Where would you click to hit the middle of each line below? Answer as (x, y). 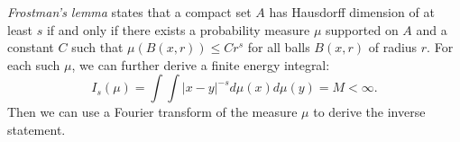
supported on (362, 29)
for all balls (279, 47)
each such (34, 64)
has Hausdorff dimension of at (352, 12)
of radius (393, 47)
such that (97, 47)
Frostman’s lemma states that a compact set (129, 12)
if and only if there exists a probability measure (178, 29)
